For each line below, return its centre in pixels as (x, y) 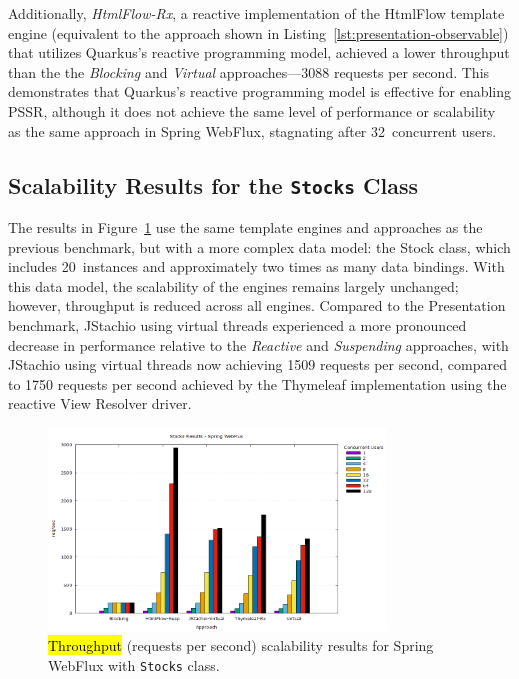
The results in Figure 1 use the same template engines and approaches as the (245, 226)
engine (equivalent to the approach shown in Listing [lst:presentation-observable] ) (258, 32)
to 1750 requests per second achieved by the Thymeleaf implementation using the (257, 383)
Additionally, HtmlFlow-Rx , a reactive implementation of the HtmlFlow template (256, 13)
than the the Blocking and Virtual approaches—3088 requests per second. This (249, 71)
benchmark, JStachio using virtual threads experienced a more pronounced (237, 324)
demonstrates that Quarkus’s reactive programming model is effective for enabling (260, 91)
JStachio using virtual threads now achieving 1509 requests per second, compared (257, 364)
